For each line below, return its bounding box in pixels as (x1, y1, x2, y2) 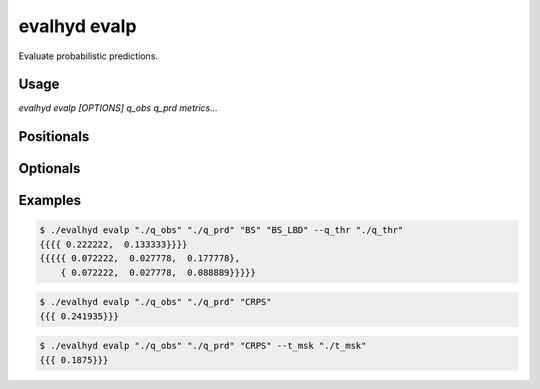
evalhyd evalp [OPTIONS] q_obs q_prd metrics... (18, 102, 219, 114)
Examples (18, 192, 82, 209)
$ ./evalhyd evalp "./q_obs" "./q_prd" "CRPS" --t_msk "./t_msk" (39, 340, 367, 352)
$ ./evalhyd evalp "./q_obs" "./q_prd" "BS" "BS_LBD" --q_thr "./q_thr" (39, 225, 404, 236)
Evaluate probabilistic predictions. (18, 50, 159, 62)
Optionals (18, 160, 81, 177)
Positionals (18, 128, 90, 145)
